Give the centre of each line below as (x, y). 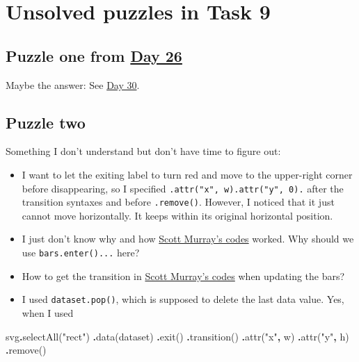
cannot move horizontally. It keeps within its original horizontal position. (177, 215)
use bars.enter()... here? (81, 253)
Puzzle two (46, 122)
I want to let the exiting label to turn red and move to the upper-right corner (187, 174)
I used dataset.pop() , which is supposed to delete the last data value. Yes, (183, 299)
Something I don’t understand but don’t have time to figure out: (143, 151)
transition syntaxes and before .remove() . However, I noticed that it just (178, 202)
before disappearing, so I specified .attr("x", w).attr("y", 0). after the (183, 188)
